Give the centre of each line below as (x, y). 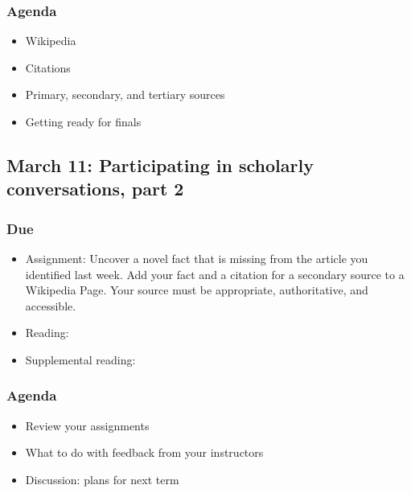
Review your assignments (87, 425)
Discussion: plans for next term (102, 479)
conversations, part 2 (95, 189)
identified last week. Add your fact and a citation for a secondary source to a (215, 274)
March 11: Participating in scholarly (160, 164)
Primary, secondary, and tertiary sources (125, 94)
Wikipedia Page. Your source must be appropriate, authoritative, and (197, 290)
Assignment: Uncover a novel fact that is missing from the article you (197, 258)
